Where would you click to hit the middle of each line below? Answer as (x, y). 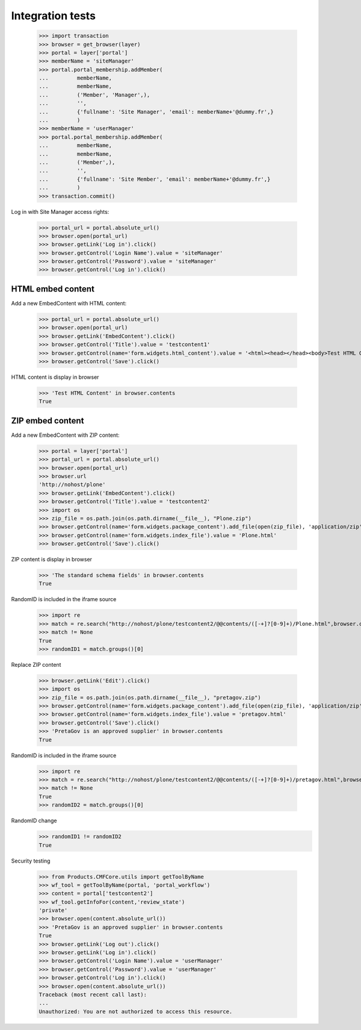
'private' (53, 910)
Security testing (31, 861)
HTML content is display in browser (55, 377)
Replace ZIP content (36, 664)
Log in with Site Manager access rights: (60, 211)
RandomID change (34, 821)
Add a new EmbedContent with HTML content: (69, 303)
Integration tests (54, 16)
